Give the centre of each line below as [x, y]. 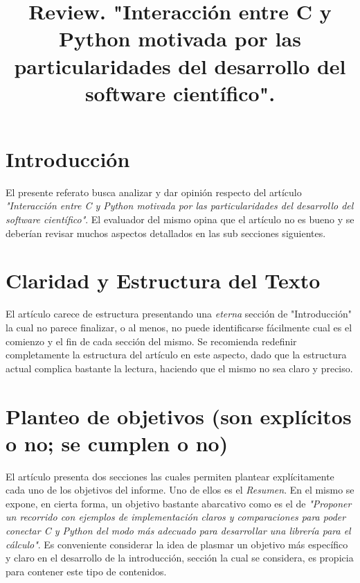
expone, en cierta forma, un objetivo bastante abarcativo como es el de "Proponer [179, 503]
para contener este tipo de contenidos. [86, 571]
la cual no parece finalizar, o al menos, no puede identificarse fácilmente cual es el [179, 327]
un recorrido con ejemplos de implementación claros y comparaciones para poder [176, 517]
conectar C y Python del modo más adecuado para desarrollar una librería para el [178, 531]
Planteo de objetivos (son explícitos [179, 416]
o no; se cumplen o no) [117, 443]
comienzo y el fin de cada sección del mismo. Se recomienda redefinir [151, 341]
